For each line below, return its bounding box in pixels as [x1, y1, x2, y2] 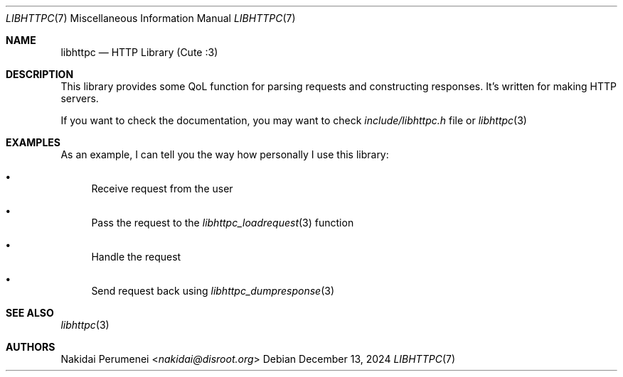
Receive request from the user [91, 182, 233, 195]
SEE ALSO [6, 307, 54, 319]
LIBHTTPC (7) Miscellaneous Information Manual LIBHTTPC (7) [6, 12, 296, 24]
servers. [60, 92, 99, 104]
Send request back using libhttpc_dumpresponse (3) [91, 285, 335, 297]
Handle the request [91, 251, 181, 263]
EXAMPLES [6, 136, 60, 148]
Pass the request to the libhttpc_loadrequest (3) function [91, 217, 354, 229]
